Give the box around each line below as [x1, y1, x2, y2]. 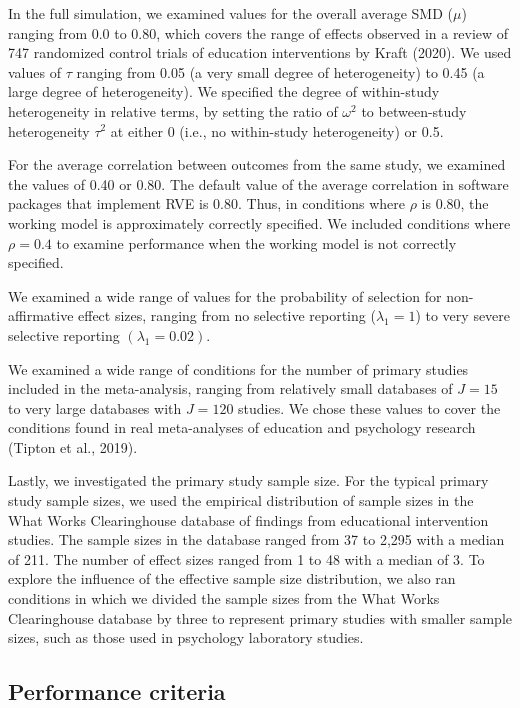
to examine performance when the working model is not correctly [56, 232, 457, 253]
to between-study [361, 100, 467, 121]
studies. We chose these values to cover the [238, 397, 501, 418]
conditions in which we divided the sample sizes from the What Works [8, 588, 440, 609]
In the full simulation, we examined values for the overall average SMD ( [8, 3, 453, 23]
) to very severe [415, 305, 511, 326]
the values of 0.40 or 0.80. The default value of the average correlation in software [8, 173, 509, 194]
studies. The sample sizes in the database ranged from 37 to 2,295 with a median [8, 529, 505, 550]
